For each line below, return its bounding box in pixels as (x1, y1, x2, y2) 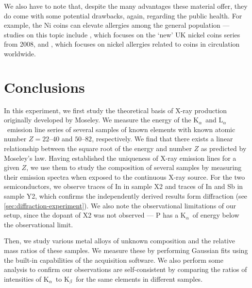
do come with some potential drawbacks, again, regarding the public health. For (4, 10, 242, 20)
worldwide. (4, 48, 36, 58)
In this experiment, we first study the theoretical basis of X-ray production (4, 105, 227, 115)
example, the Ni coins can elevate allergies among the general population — (4, 20, 230, 30)
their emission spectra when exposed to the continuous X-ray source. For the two (4, 171, 245, 182)
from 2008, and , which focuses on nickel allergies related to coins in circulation (4, 39, 240, 49)
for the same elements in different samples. (76, 273, 203, 284)
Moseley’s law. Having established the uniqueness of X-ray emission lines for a (4, 152, 236, 163)
